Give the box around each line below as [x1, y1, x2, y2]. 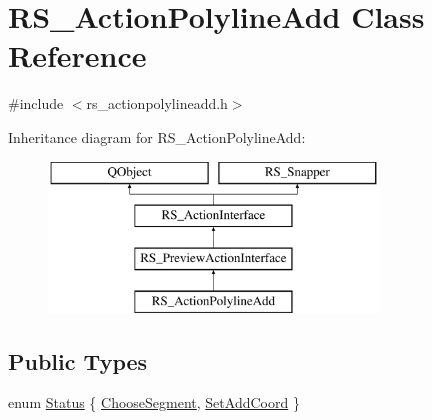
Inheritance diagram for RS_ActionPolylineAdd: [8, 126, 306, 147]
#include [8, 93, 64, 114]
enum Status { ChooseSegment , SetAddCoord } [8, 392, 300, 413]
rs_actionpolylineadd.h [86, 93, 228, 114]
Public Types [8, 345, 148, 376]
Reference [8, 35, 147, 76]
